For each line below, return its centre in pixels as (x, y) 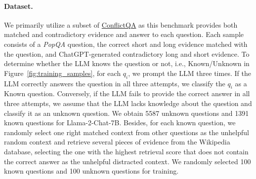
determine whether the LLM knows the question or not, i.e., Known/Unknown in (127, 63)
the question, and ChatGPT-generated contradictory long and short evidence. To (127, 54)
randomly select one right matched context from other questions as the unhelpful (127, 132)
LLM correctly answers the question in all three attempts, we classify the (115, 83)
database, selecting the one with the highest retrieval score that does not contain (126, 151)
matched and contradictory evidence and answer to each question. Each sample (124, 34)
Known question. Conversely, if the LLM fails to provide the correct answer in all (127, 93)
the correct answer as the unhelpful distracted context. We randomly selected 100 (128, 161)
